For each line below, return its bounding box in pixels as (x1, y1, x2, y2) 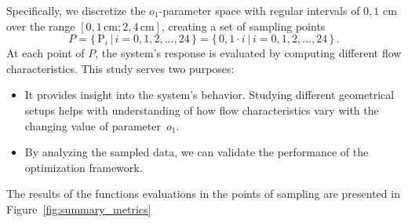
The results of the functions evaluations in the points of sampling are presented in (6, 185, 400, 202)
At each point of (6, 45, 85, 61)
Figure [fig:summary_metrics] (6, 200, 151, 217)
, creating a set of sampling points (162, 17, 326, 34)
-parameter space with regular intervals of (158, 2, 360, 18)
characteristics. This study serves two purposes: (6, 60, 235, 76)
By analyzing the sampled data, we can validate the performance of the (24, 144, 369, 160)
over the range (6, 17, 75, 34)
